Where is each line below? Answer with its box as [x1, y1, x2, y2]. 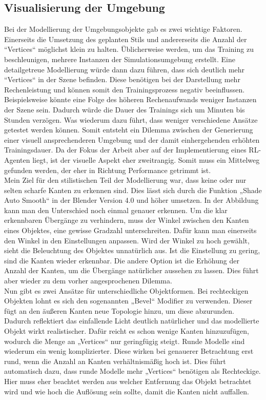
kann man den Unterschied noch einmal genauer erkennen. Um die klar [4, 204, 228, 215]
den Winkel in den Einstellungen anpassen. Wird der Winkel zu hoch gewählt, [4, 235, 250, 245]
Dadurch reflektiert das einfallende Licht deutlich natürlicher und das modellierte [4, 315, 259, 326]
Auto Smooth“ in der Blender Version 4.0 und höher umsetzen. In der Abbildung [4, 195, 259, 205]
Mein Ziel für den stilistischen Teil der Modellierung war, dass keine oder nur [4, 175, 247, 185]
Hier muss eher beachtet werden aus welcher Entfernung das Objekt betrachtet [4, 375, 252, 386]
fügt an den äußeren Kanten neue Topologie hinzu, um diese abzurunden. [4, 305, 234, 316]
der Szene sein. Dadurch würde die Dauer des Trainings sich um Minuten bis [4, 104, 245, 115]
